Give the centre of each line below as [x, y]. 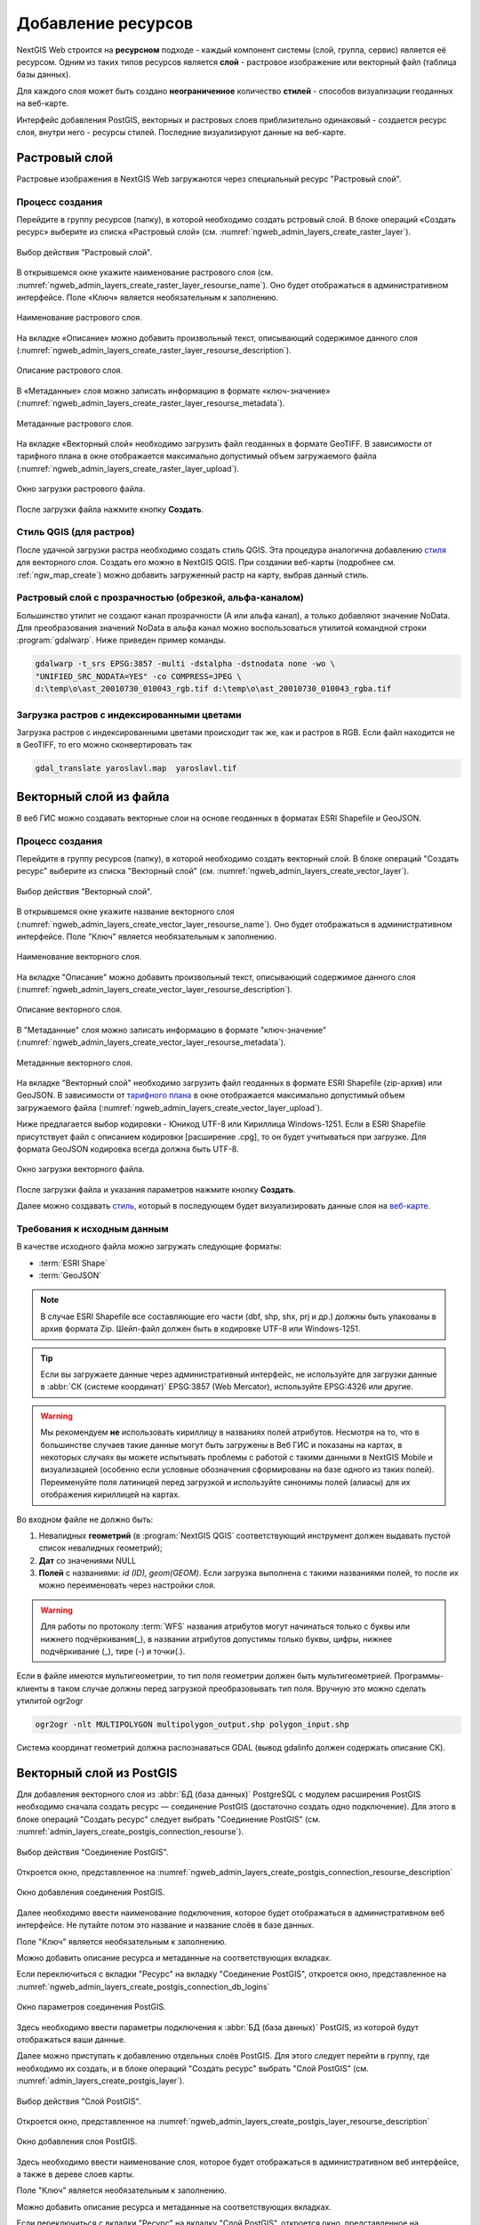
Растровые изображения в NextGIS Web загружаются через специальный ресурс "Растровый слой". [209, 179]
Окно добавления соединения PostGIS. [91, 1892]
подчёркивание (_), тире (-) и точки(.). [113, 1652]
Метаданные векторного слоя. [75, 1063]
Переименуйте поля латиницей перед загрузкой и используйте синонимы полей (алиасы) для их [225, 1482]
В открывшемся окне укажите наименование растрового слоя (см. [145, 272]
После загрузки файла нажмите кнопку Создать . [110, 509]
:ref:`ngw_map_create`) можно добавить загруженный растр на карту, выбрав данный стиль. [192, 575]
